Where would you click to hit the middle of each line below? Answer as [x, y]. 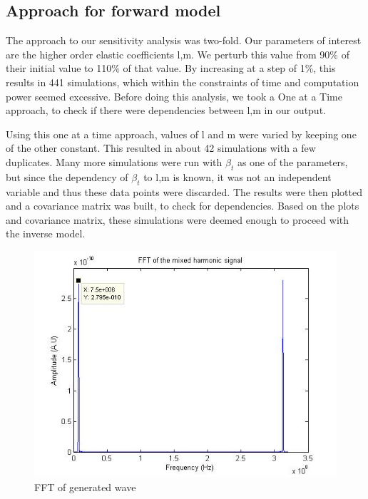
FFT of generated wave [85, 487]
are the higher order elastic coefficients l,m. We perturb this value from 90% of [178, 54]
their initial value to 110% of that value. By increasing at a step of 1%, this [171, 68]
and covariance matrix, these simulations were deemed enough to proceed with [178, 219]
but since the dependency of [67, 176]
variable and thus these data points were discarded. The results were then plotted [184, 191]
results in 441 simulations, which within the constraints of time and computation [183, 82]
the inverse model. [46, 233]
